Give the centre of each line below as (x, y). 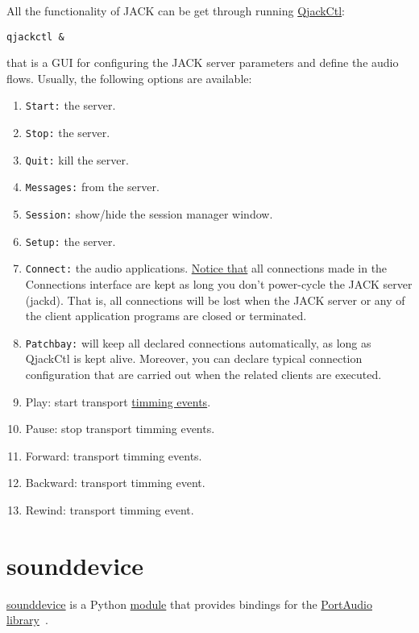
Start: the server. (71, 105)
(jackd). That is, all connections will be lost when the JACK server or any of (215, 300)
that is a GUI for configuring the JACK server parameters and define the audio (203, 62)
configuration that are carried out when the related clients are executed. (203, 375)
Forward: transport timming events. (114, 455)
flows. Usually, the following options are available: (129, 78)
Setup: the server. (71, 241)
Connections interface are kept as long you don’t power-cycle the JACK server (219, 284)
